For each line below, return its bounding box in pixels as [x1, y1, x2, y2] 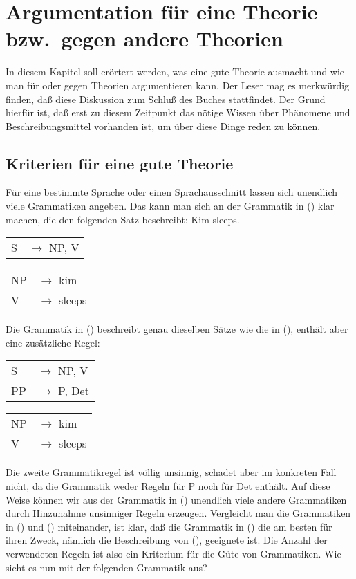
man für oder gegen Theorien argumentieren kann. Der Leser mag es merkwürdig [6, 77, 350, 92]
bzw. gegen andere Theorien [6, 24, 283, 53]
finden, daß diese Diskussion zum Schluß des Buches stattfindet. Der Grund [6, 91, 326, 106]
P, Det [57, 383, 89, 399]
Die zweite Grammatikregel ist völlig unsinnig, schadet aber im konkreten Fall [6, 465, 337, 479]
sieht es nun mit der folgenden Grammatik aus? [6, 560, 207, 574]
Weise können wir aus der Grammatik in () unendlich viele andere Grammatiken [6, 492, 347, 506]
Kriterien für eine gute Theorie [6, 152, 234, 174]
